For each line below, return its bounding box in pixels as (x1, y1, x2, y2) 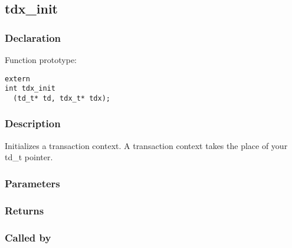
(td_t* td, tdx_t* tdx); (13, 94, 110, 102)
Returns (5, 203, 44, 217)
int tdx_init (5, 84, 55, 93)
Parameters (5, 176, 60, 190)
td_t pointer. (5, 151, 53, 163)
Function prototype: (5, 54, 77, 65)
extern (5, 74, 30, 83)
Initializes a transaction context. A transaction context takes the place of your (5, 139, 288, 151)
